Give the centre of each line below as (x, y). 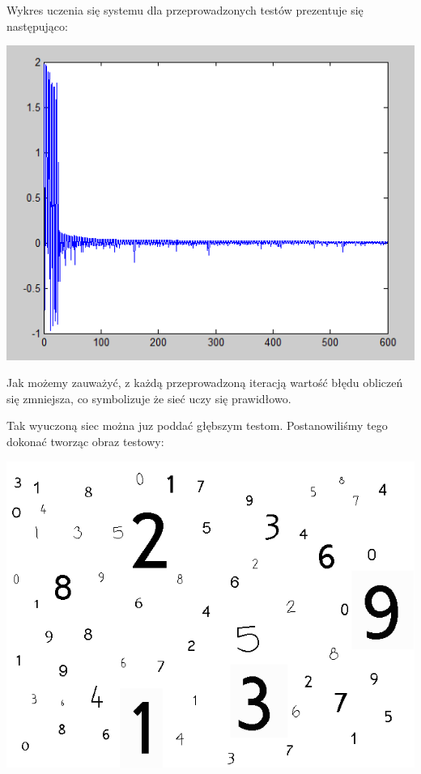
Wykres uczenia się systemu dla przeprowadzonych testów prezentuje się (185, 10)
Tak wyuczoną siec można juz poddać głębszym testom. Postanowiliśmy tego (197, 425)
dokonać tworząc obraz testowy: (85, 442)
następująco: (37, 26)
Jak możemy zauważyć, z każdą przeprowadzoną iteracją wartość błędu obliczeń (205, 383)
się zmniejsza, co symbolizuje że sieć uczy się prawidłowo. (149, 398)
